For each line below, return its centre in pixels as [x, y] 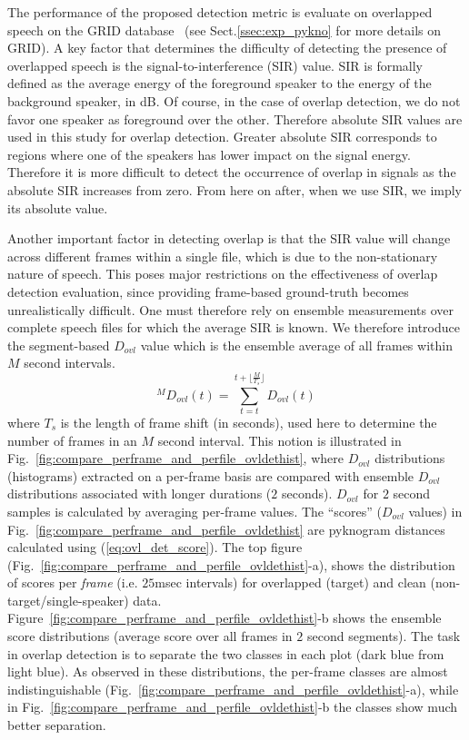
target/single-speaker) [68, 600]
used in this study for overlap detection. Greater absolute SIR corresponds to [222, 137]
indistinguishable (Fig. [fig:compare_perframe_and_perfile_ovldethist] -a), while [233, 689]
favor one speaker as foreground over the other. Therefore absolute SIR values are [235, 118]
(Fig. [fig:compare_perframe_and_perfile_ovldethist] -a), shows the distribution [231, 564]
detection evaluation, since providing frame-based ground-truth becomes [208, 291]
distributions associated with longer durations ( [140, 493]
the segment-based [59, 345]
